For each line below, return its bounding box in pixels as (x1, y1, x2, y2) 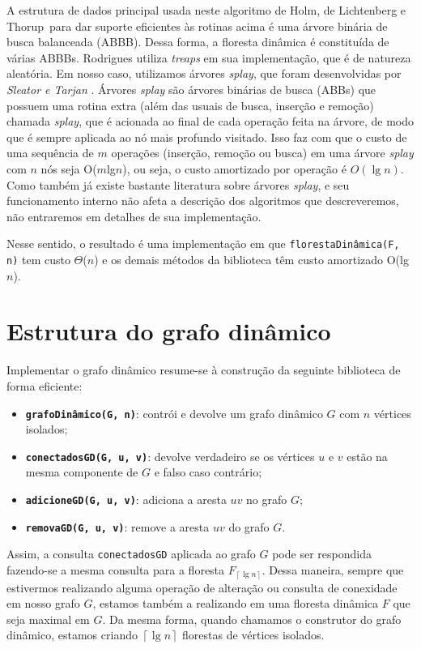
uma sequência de (6, 144, 94, 161)
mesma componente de (25, 463, 138, 480)
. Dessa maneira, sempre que (262, 561, 404, 578)
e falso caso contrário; (154, 463, 262, 480)
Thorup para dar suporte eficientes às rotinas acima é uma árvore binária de (6, 17, 388, 34)
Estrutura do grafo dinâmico (6, 314, 331, 348)
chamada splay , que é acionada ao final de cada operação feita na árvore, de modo (6, 113, 415, 130)
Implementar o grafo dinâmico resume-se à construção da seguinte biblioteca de (6, 361, 401, 378)
